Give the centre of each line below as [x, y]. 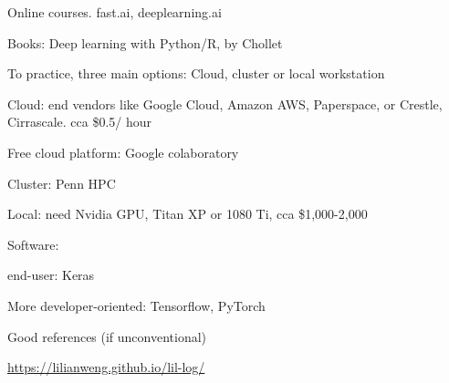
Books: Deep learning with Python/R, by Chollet [145, 42]
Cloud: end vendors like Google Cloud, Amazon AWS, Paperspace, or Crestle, [225, 104]
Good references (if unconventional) [107, 336]
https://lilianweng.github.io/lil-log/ [106, 367]
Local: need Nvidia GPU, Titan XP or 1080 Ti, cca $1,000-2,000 [188, 214]
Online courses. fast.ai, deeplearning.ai [115, 12]
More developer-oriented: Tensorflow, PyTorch [136, 305]
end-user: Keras [51, 275]
